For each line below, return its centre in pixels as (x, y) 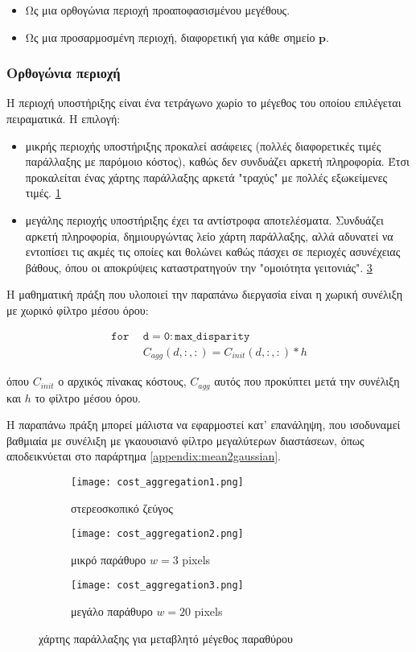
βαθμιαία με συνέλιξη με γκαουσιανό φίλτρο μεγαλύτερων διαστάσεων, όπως (185, 440)
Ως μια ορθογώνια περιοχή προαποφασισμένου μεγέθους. (158, 10)
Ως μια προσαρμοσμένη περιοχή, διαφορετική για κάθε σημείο (170, 37)
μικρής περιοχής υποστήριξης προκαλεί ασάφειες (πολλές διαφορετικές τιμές (203, 145)
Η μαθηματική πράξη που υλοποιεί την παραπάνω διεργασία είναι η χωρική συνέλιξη (205, 294)
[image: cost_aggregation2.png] (157, 534)
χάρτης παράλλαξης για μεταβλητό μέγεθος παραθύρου (166, 638)
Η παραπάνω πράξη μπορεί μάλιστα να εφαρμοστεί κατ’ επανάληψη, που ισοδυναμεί (204, 425)
